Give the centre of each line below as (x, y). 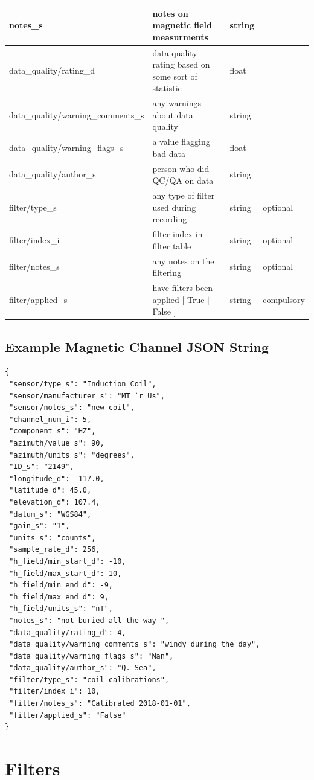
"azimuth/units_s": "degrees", (72, 455)
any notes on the (183, 261)
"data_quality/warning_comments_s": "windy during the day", (135, 644)
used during (174, 207)
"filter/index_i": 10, (55, 692)
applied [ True (178, 299)
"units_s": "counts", (53, 538)
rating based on (181, 64)
